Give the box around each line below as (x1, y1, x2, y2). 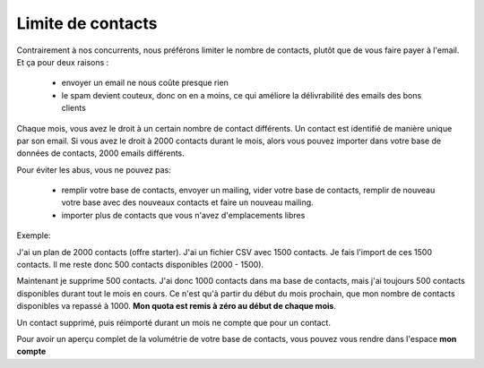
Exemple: (16, 230, 51, 241)
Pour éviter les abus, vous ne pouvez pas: (16, 164, 172, 175)
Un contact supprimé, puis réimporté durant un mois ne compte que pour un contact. (16, 317, 332, 328)
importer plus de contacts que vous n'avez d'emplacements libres (61, 210, 306, 220)
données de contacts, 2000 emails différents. (16, 148, 186, 158)
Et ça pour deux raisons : (16, 56, 109, 67)
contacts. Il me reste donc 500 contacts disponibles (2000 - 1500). (16, 260, 264, 270)
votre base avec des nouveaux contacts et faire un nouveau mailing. (61, 197, 314, 208)
